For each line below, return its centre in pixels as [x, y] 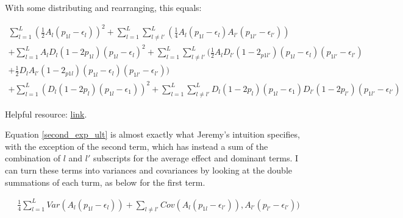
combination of [33, 158]
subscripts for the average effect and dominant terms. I [196, 158]
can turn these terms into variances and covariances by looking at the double [149, 170]
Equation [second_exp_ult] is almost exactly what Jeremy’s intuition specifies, [152, 134]
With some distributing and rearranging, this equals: [103, 7]
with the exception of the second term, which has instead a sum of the [137, 146]
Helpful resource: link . [46, 114]
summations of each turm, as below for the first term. [105, 182]
